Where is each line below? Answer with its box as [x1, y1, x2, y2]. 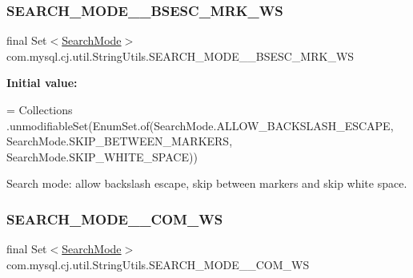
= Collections [6, 101, 73, 117]
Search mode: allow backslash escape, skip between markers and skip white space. [6, 175, 407, 192]
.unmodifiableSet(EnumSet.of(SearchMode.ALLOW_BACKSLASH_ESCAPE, [6, 117, 394, 133]
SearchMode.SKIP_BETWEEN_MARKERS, [6, 133, 233, 149]
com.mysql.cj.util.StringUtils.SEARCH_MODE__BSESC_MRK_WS [6, 47, 355, 64]
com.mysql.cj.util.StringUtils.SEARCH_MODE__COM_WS [6, 256, 310, 272]
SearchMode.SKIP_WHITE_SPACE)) [6, 148, 198, 165]
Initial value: [6, 74, 78, 91]
